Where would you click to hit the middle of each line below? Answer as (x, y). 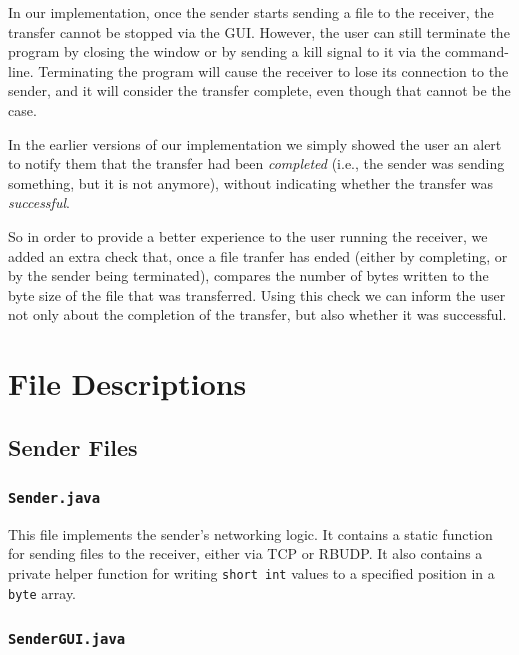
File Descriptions (127, 383)
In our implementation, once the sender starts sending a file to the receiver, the (251, 12)
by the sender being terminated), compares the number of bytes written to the (248, 275)
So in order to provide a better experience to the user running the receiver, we (248, 235)
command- (477, 51)
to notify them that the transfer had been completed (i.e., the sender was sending (256, 163)
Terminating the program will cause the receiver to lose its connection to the (273, 70)
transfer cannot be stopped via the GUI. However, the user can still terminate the (259, 31)
